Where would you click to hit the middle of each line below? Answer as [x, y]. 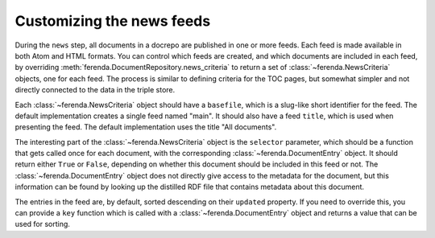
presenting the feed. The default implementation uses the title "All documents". [146, 127]
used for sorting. [42, 224]
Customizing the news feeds [113, 21]
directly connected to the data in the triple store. [95, 90]
